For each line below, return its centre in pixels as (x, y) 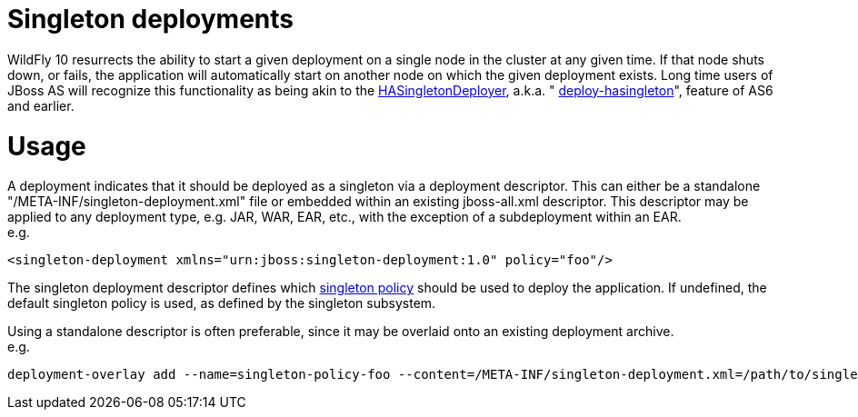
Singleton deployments (151, 19)
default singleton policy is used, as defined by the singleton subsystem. (222, 303)
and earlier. (41, 105)
